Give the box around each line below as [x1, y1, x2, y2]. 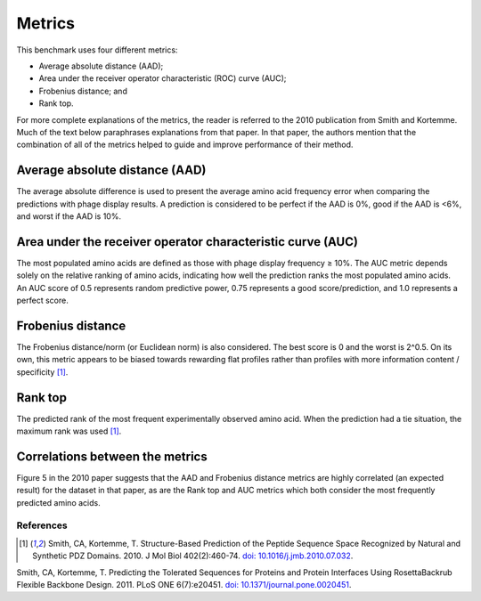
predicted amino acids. [16, 497, 102, 508]
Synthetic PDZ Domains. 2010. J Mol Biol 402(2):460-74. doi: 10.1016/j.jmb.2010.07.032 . [32, 550, 354, 561]
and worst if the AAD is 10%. [16, 210, 122, 222]
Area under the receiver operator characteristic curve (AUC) [16, 234, 358, 249]
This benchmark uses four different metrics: [16, 45, 178, 55]
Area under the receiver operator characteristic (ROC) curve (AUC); [38, 73, 287, 84]
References [16, 519, 68, 532]
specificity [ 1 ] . [16, 366, 69, 378]
